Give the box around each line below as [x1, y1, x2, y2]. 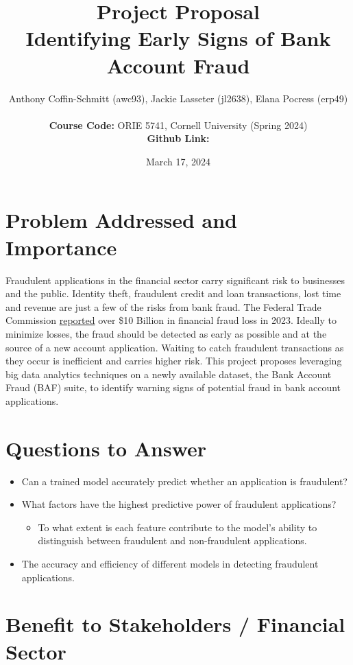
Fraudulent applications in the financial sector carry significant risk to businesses [5, 272, 345, 287]
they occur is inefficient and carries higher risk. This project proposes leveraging [5, 353, 342, 368]
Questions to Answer [5, 434, 207, 462]
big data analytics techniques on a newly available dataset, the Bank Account [5, 366, 332, 381]
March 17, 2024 [145, 154, 211, 168]
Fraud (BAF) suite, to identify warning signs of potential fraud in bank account [5, 380, 341, 395]
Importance [5, 233, 117, 261]
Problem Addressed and [5, 206, 237, 234]
